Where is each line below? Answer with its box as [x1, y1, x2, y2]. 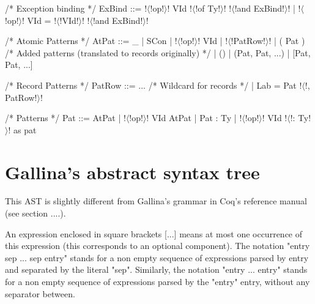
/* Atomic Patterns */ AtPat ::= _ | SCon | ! [5, 34, 177, 47]
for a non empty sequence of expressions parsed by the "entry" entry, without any [5, 275, 310, 288]
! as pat [8, 123, 37, 136]
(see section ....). [5, 207, 66, 220]
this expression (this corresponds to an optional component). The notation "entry [5, 239, 310, 252]
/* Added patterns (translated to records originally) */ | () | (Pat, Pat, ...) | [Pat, [5, 46, 311, 59]
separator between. [5, 287, 75, 300]
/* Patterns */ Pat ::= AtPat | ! [5, 111, 126, 124]
